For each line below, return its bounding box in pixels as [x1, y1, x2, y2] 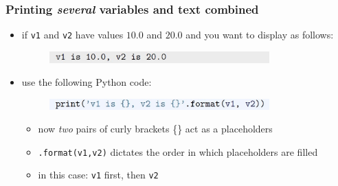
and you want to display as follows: [185, 27, 334, 42]
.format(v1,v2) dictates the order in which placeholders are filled [38, 144, 318, 159]
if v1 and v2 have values [21, 27, 124, 42]
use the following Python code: [21, 75, 152, 89]
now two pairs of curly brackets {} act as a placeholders [38, 121, 273, 136]
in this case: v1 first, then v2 [38, 167, 159, 182]
